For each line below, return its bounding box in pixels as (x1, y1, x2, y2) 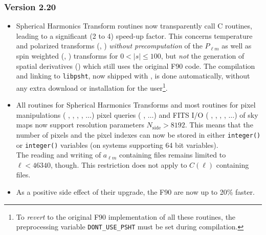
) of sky (234, 109, 258, 120)
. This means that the (185, 119, 253, 130)
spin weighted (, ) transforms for (16, 50, 118, 61)
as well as (221, 40, 252, 51)
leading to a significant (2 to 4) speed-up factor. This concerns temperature (16, 30, 253, 41)
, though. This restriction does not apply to (51, 159, 187, 170)
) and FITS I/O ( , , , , (153, 109, 226, 120)
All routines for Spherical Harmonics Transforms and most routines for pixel (16, 99, 256, 110)
